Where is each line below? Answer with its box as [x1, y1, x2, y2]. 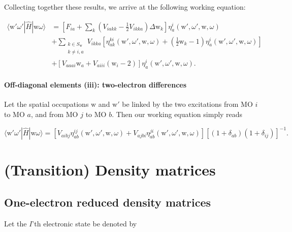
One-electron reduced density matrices [4, 194, 211, 210]
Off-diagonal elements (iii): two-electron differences [4, 79, 187, 90]
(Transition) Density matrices [4, 159, 216, 180]
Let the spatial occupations [4, 99, 89, 109]
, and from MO [30, 108, 78, 119]
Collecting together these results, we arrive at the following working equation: [4, 2, 246, 12]
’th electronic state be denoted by [32, 218, 137, 228]
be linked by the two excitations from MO [122, 99, 253, 109]
